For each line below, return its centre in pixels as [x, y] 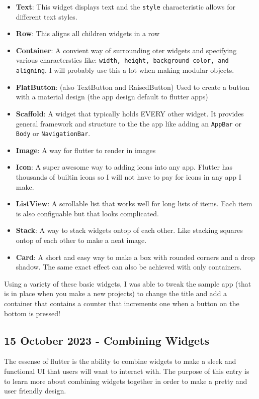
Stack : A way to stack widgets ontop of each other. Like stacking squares [129, 230]
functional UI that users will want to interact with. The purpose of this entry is [127, 371]
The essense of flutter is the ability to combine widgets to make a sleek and [120, 361]
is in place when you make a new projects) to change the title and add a [116, 293]
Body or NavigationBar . [53, 133]
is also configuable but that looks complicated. [87, 213]
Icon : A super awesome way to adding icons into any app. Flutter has [124, 167]
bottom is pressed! [32, 313]
